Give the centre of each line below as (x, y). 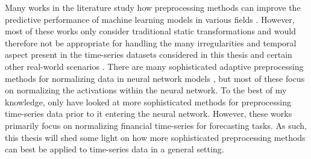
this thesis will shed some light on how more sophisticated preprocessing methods (155, 137)
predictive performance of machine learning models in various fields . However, (150, 19)
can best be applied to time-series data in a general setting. (115, 149)
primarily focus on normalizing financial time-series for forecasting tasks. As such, (156, 125)
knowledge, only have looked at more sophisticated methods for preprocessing (148, 101)
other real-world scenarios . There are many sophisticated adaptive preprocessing (154, 66)
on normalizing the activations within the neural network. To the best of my (146, 90)
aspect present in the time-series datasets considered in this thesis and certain (149, 55)
